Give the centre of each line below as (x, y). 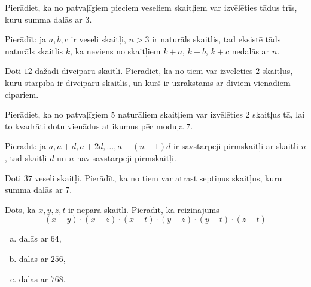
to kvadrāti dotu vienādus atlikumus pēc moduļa (94, 126)
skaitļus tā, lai (279, 114)
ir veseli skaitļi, (98, 39)
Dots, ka (20, 209)
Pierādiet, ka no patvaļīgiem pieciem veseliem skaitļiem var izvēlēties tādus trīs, (151, 7)
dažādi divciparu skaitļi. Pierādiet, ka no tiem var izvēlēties (144, 71)
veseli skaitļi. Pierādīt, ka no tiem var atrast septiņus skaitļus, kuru (158, 178)
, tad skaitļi (26, 157)
